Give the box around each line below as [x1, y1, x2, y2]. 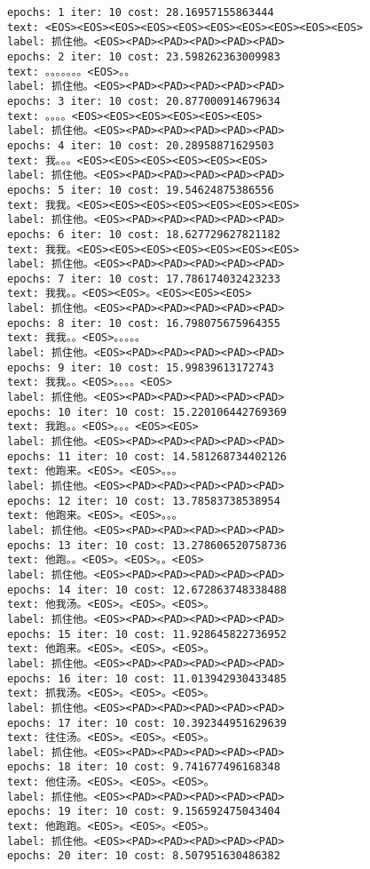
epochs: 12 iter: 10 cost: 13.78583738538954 [7, 494, 280, 507]
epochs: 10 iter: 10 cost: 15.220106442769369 [7, 405, 287, 419]
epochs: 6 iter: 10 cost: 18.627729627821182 [7, 227, 280, 241]
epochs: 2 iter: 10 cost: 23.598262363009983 [7, 50, 280, 63]
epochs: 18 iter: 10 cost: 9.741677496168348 [7, 761, 280, 774]
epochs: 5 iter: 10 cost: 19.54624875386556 [7, 183, 274, 196]
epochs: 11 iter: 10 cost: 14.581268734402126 [7, 450, 287, 463]
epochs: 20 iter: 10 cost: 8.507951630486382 [7, 849, 280, 863]
